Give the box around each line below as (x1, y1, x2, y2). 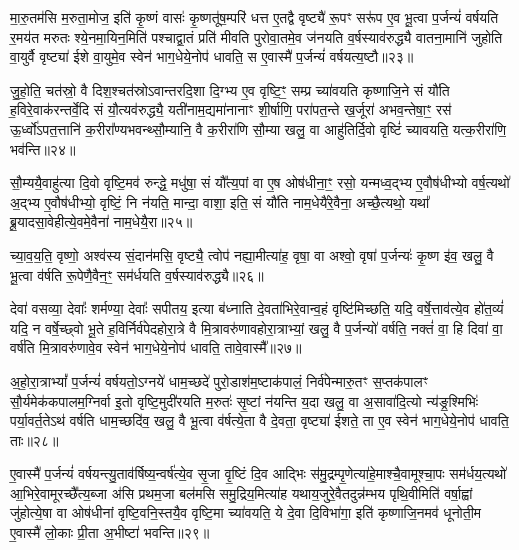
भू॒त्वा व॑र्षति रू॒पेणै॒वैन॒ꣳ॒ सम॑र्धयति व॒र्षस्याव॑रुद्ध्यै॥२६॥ (10, 264, 264, 285)
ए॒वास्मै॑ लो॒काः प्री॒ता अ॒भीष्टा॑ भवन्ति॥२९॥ (10, 522, 210, 543)
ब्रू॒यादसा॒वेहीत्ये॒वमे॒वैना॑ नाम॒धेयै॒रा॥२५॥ (10, 211, 193, 232)
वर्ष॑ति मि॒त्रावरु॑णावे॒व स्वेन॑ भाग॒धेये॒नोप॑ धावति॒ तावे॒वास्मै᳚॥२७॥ (10, 337, 302, 358)
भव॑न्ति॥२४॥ (10, 138, 76, 159)
